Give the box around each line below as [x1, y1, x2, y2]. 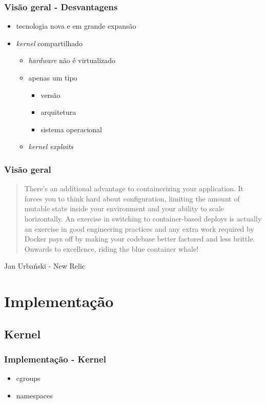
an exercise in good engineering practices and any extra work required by [24, 223, 254, 234]
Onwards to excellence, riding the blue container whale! [24, 243, 199, 254]
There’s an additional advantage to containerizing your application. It [24, 183, 244, 194]
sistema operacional [40, 124, 102, 134]
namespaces [16, 390, 53, 400]
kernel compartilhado [16, 37, 83, 48]
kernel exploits [28, 141, 73, 152]
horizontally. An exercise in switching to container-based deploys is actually [24, 213, 262, 224]
